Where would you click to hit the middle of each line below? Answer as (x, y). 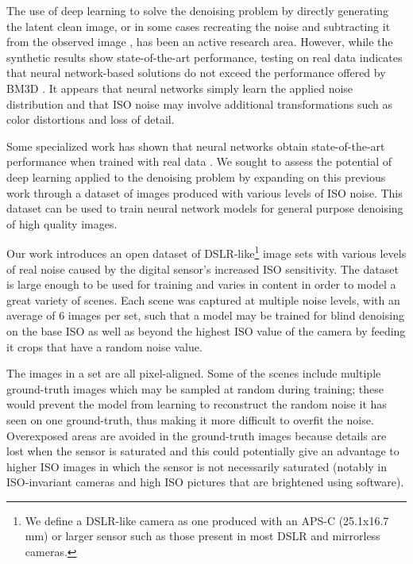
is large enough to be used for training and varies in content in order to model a (201, 284)
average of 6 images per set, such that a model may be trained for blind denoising (205, 315)
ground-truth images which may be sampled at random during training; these (195, 388)
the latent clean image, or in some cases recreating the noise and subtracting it (199, 26)
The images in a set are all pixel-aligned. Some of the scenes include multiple (194, 373)
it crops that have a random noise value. (104, 346)
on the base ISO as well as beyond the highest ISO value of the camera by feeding (206, 330)
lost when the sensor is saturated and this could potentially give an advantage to (203, 451)
